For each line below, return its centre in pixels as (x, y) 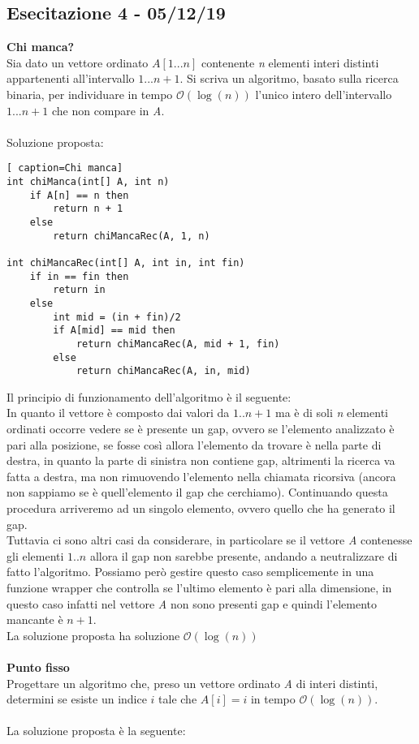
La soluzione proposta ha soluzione (93, 635)
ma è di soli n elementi (331, 413)
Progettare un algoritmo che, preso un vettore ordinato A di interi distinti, (192, 683)
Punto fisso (38, 667)
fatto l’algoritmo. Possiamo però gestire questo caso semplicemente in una (190, 572)
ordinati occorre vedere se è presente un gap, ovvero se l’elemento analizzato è (201, 429)
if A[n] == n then (79, 195)
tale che (178, 699)
